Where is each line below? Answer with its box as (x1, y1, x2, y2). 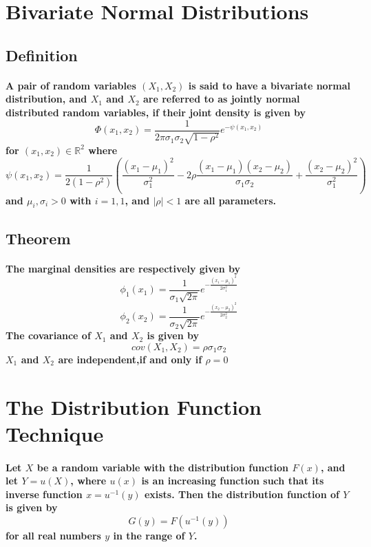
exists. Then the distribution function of (144, 486, 339, 501)
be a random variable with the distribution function (36, 460, 289, 474)
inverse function (6, 486, 83, 501)
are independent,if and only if (58, 352, 202, 366)
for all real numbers (6, 528, 101, 542)
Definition (6, 44, 78, 65)
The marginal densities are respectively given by (6, 261, 241, 275)
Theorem (6, 227, 71, 248)
